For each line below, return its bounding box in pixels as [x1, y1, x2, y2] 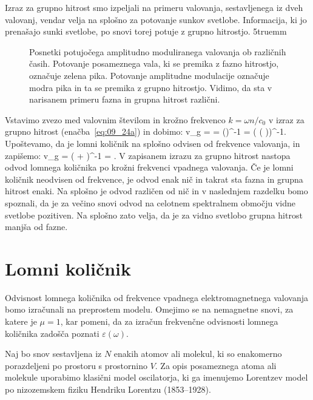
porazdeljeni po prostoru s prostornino [5, 359, 147, 371]
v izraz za [268, 113, 305, 126]
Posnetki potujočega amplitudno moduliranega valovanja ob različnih [29, 45, 286, 58]
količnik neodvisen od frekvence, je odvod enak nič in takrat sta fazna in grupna [5, 172, 303, 185]
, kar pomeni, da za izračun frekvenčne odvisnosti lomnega [60, 315, 278, 327]
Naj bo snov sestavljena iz [5, 347, 102, 360]
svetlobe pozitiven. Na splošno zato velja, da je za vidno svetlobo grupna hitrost [5, 208, 303, 221]
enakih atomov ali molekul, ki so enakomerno [113, 347, 282, 360]
